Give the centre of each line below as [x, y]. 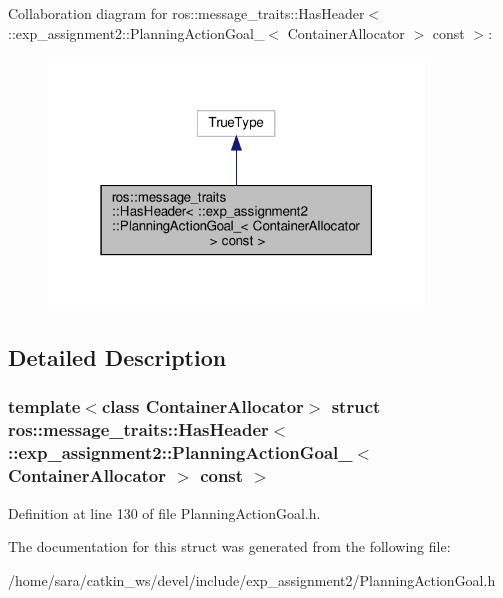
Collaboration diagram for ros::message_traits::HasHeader [186, 13]
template [44, 406]
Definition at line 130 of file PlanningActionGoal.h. [164, 512]
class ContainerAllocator [202, 406]
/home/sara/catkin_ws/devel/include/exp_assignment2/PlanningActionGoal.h [252, 579]
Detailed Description [117, 357]
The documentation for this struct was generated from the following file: [229, 546]
